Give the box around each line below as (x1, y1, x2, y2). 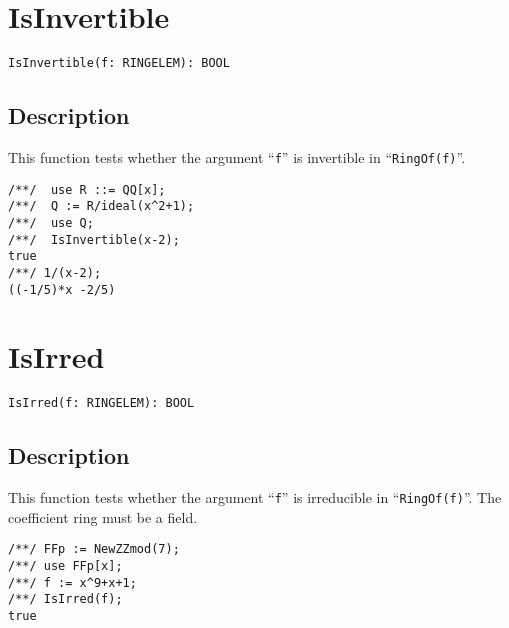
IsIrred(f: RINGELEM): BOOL (8, 396, 195, 411)
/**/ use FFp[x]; (8, 559, 123, 574)
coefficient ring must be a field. (8, 506, 198, 527)
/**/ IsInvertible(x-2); (8, 232, 180, 247)
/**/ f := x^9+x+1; (8, 575, 137, 590)
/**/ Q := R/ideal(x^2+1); (8, 199, 195, 214)
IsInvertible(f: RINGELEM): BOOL (8, 56, 230, 71)
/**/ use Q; (8, 215, 94, 230)
